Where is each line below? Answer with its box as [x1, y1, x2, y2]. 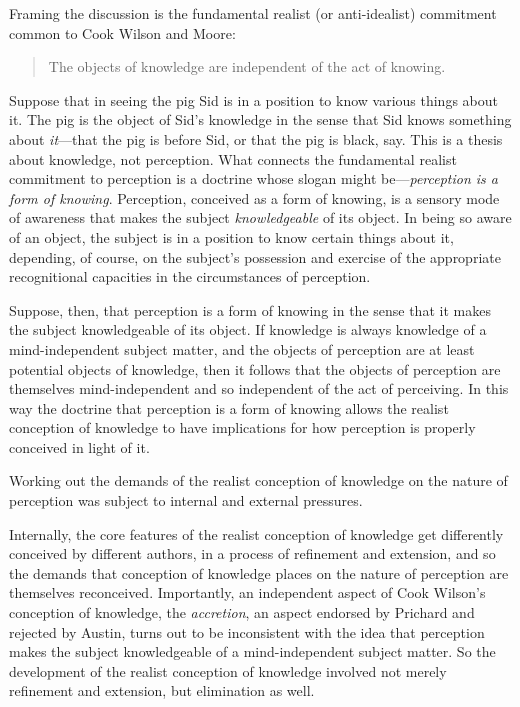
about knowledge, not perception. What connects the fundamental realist [9, 148, 457, 169]
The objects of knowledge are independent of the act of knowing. [48, 56, 446, 77]
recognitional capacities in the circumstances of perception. [9, 266, 371, 287]
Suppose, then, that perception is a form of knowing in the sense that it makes [9, 299, 491, 320]
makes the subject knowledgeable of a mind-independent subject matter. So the [9, 641, 496, 662]
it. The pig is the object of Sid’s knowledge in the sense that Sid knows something [9, 109, 512, 130]
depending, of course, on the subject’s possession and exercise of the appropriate [9, 246, 501, 267]
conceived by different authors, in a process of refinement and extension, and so [9, 543, 496, 564]
